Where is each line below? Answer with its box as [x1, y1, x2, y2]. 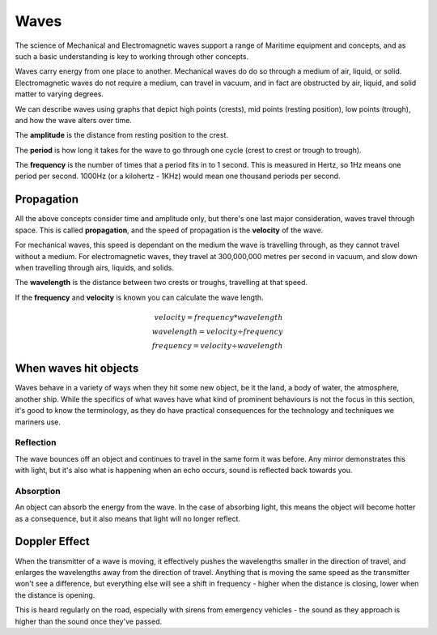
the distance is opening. [15, 590, 95, 599]
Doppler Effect [15, 535, 90, 548]
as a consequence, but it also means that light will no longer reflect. [15, 514, 241, 523]
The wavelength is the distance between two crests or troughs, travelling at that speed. [15, 278, 308, 288]
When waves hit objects [15, 361, 139, 376]
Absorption [15, 485, 61, 496]
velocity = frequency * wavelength [154, 313, 283, 322]
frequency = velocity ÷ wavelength [151, 341, 283, 350]
